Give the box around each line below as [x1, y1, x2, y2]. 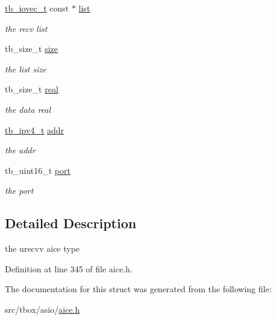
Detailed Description [5, 214, 137, 232]
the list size [5, 62, 46, 75]
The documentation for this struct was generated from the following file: [5, 283, 272, 295]
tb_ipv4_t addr [5, 123, 64, 136]
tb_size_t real [5, 83, 58, 95]
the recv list [5, 22, 48, 34]
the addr [5, 144, 36, 156]
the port [5, 184, 34, 197]
